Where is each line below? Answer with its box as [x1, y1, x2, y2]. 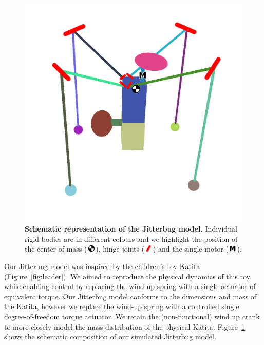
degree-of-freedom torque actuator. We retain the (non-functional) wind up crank [4, 311, 260, 321]
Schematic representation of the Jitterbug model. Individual [25, 223, 237, 234]
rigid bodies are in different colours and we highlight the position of [25, 233, 238, 244]
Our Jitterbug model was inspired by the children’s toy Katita [4, 260, 200, 271]
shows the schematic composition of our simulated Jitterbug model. [4, 331, 216, 342]
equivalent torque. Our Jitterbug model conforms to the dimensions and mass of [4, 291, 257, 301]
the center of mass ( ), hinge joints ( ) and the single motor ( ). [25, 243, 242, 254]
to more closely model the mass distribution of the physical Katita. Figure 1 [4, 321, 245, 332]
